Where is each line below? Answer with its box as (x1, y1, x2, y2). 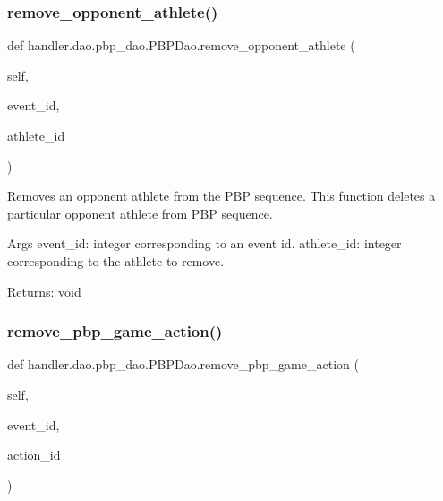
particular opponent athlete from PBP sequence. (7, 203, 273, 222)
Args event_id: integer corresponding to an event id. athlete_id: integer (7, 234, 402, 253)
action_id (7, 445, 61, 464)
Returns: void (7, 281, 81, 300)
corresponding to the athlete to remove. (7, 251, 225, 270)
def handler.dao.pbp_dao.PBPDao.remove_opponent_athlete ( (7, 36, 355, 55)
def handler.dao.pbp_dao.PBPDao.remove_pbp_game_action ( (7, 355, 359, 374)
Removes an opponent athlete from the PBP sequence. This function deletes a (7, 186, 436, 205)
